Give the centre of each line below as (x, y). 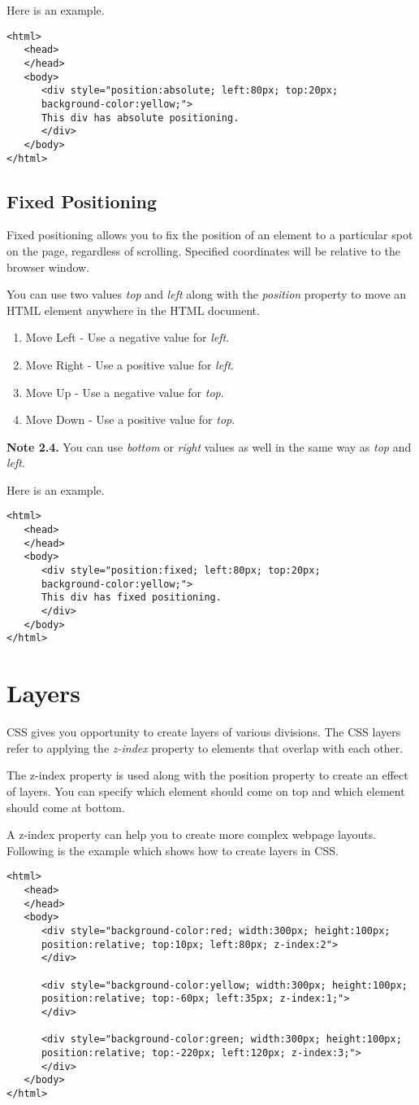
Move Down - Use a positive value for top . (130, 419)
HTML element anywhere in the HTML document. (133, 310)
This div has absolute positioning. (140, 118)
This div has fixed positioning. (131, 598)
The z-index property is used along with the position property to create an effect (207, 775)
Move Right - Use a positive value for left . (130, 364)
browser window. (48, 266)
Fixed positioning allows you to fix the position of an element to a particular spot (210, 235)
